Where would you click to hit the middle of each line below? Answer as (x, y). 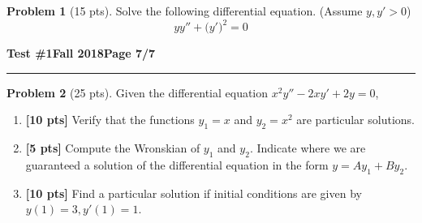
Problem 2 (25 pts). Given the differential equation (138, 92)
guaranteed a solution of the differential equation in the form (177, 164)
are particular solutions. (355, 120)
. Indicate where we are (308, 148)
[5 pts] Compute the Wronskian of (113, 148)
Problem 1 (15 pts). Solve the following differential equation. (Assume (185, 11)
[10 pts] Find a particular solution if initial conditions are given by (194, 193)
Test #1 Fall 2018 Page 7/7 (81, 53)
